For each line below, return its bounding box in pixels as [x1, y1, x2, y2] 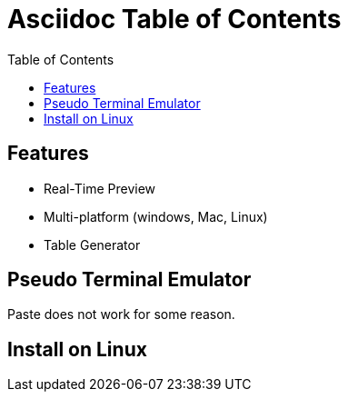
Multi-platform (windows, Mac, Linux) [44, 208, 268, 224]
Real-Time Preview [44, 180, 156, 196]
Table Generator [44, 236, 141, 253]
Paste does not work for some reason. [7, 306, 235, 323]
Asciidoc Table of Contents [7, 4, 342, 35]
